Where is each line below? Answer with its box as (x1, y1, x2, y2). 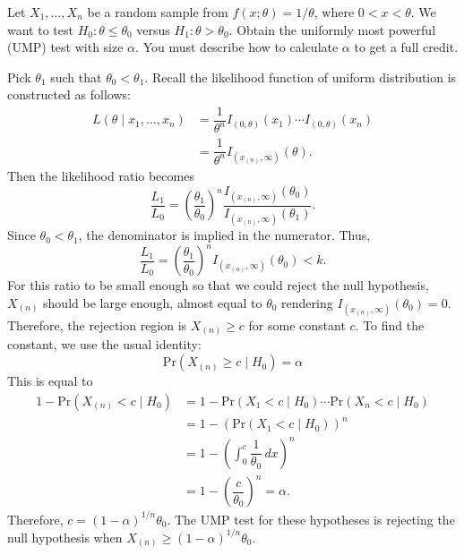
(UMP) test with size (7, 38, 124, 56)
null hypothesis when (7, 527, 123, 546)
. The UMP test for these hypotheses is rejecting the (167, 509, 455, 528)
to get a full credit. (354, 38, 459, 56)
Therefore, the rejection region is (7, 315, 187, 334)
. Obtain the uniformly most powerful (228, 20, 436, 38)
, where (314, 3, 355, 21)
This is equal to (7, 371, 93, 390)
